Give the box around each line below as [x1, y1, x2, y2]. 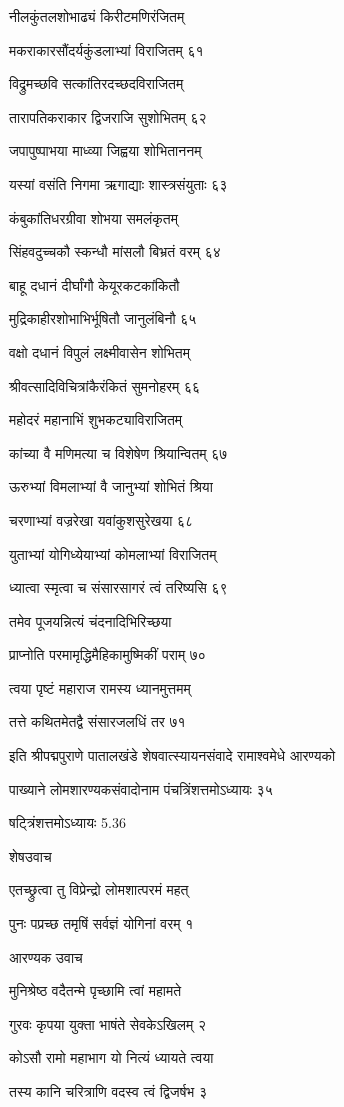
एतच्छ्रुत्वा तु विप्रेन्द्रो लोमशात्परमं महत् [9, 879, 189, 900]
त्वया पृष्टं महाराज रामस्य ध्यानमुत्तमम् [9, 677, 191, 698]
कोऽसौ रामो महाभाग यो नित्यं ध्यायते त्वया [9, 1047, 214, 1068]
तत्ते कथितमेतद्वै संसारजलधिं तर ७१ [9, 711, 186, 732]
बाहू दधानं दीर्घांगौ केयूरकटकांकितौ [9, 274, 180, 295]
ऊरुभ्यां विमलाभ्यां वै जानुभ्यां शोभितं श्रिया [9, 476, 213, 497]
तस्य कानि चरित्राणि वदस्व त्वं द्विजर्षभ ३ [9, 1081, 208, 1101]
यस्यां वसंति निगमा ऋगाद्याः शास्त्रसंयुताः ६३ [9, 173, 228, 194]
